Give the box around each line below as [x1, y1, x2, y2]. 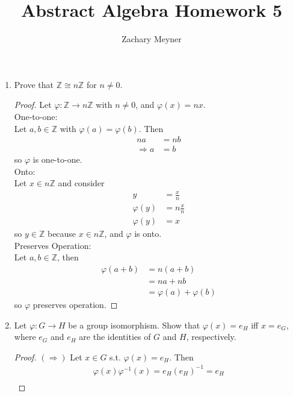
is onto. [134, 227, 162, 240]
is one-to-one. [32, 153, 82, 166]
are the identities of [79, 330, 151, 343]
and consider [58, 177, 105, 189]
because [47, 227, 76, 240]
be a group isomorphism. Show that [68, 318, 200, 331]
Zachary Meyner [122, 33, 182, 45]
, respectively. [186, 330, 236, 343]
